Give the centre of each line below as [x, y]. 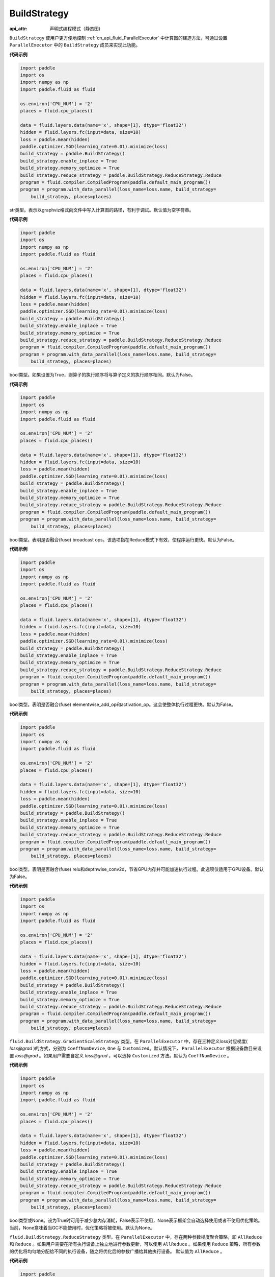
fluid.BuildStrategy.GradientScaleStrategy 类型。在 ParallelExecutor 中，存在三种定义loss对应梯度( [129, 1042]
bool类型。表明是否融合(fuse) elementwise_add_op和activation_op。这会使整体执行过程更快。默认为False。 [123, 704]
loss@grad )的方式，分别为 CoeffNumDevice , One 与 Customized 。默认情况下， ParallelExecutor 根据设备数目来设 [136, 1048]
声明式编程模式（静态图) [75, 29]
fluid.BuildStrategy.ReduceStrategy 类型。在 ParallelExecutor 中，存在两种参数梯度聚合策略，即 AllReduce [136, 1237]
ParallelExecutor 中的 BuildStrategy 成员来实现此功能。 [75, 45]
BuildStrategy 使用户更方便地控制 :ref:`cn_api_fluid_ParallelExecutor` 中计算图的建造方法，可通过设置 [118, 38]
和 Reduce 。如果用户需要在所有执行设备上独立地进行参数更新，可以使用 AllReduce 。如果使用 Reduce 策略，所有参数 [135, 1244]
